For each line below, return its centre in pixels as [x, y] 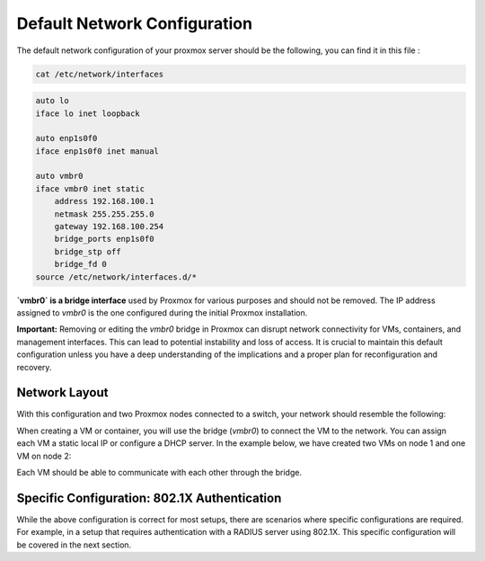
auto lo [52, 101]
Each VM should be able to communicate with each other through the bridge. [159, 472]
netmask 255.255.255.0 [104, 214]
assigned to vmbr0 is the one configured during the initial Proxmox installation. [162, 312]
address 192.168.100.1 [104, 201]
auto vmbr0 [59, 176]
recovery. [34, 367]
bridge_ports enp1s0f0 [104, 239]
